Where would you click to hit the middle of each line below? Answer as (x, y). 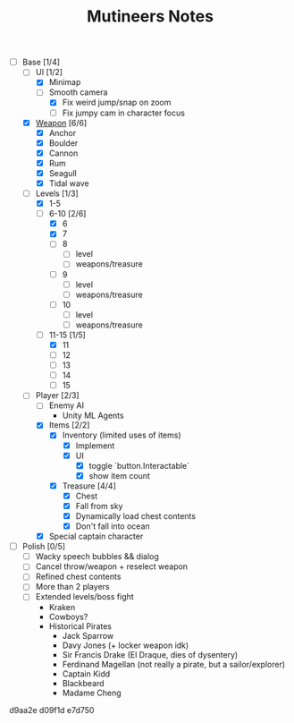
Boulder (63, 143)
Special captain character (96, 536)
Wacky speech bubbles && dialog (97, 557)
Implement (95, 446)
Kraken (62, 607)
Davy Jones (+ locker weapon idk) (126, 645)
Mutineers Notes (150, 17)
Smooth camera (78, 92)
